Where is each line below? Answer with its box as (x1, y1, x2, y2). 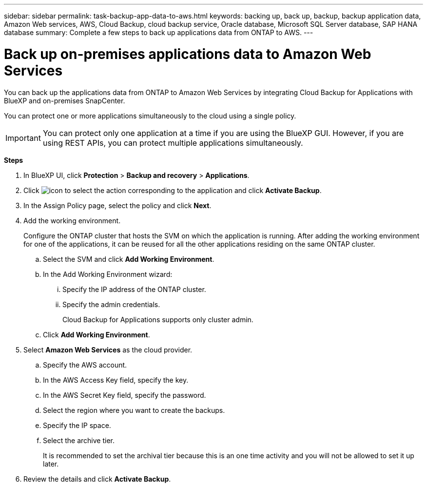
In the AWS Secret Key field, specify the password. (43, 390, 206, 399)
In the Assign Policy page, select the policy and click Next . (23, 201, 212, 210)
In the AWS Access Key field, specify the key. (43, 375, 189, 384)
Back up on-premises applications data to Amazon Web (4, 45, 371, 62)
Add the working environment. (23, 216, 121, 225)
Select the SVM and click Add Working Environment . (43, 254, 214, 263)
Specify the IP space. (43, 421, 111, 429)
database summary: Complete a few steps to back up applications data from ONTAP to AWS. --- (4, 28, 313, 37)
